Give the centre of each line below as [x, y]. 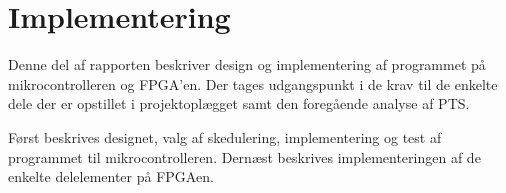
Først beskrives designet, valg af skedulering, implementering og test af [225, 136]
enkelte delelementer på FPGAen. [111, 176]
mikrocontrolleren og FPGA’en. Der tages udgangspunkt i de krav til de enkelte [253, 83]
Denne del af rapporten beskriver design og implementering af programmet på [247, 64]
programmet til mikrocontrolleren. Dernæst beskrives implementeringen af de [244, 156]
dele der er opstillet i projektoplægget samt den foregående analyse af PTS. [239, 103]
